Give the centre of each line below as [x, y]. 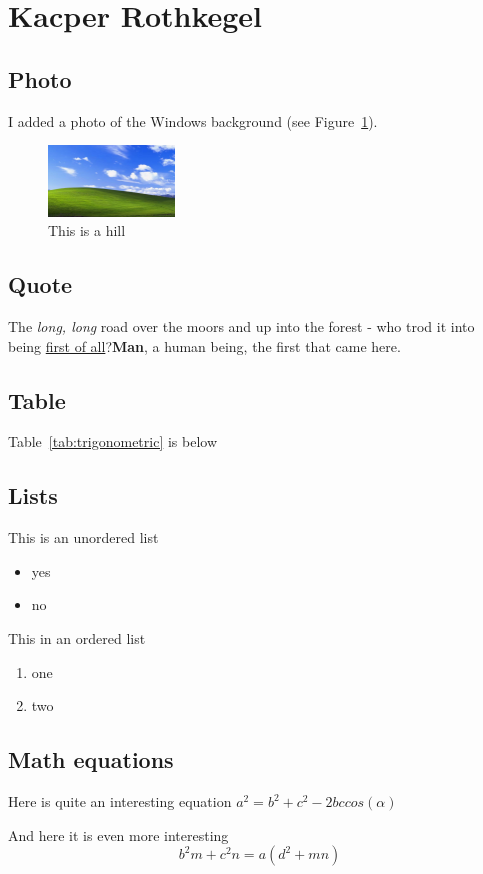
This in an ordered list [77, 638]
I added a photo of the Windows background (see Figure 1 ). [193, 120]
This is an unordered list [83, 537]
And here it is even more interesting [118, 834]
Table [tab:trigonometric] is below [113, 441]
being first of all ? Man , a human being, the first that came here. [204, 345]
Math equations [91, 759]
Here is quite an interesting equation [120, 801]
